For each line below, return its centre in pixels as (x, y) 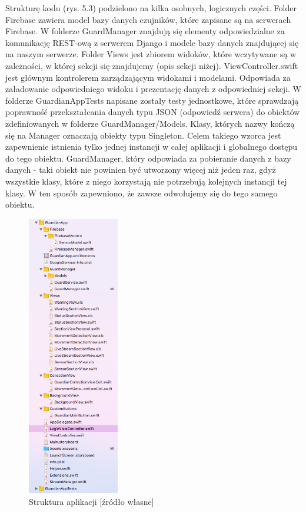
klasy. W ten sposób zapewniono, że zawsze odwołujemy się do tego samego (142, 193)
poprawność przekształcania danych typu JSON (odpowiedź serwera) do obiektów (153, 112)
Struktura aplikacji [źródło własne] (92, 501)
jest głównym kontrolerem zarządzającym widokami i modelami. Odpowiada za (148, 77)
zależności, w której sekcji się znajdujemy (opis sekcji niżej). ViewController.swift (152, 65)
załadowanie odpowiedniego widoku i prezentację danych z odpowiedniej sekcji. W (153, 89)
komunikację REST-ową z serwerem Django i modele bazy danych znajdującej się (152, 42)
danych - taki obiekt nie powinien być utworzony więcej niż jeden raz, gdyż (141, 170)
